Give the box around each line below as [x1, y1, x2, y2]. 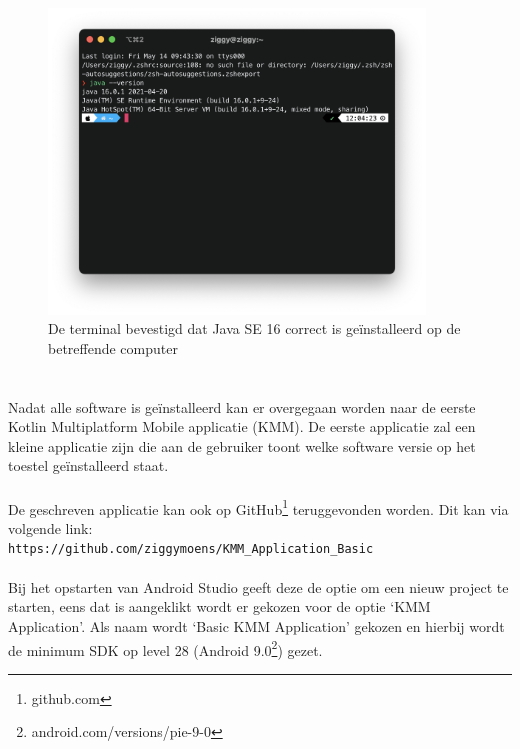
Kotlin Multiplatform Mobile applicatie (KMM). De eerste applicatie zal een [8, 416, 476, 437]
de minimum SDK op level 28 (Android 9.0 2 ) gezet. [8, 636, 323, 660]
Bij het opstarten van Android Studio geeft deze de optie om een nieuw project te [8, 576, 509, 597]
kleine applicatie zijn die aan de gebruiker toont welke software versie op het [8, 435, 476, 456]
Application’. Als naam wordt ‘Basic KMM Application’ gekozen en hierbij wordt [8, 615, 505, 636]
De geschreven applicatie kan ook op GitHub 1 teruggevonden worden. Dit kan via [8, 495, 509, 519]
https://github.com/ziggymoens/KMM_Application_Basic [8, 542, 374, 557]
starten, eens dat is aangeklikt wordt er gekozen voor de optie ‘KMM [8, 596, 431, 617]
